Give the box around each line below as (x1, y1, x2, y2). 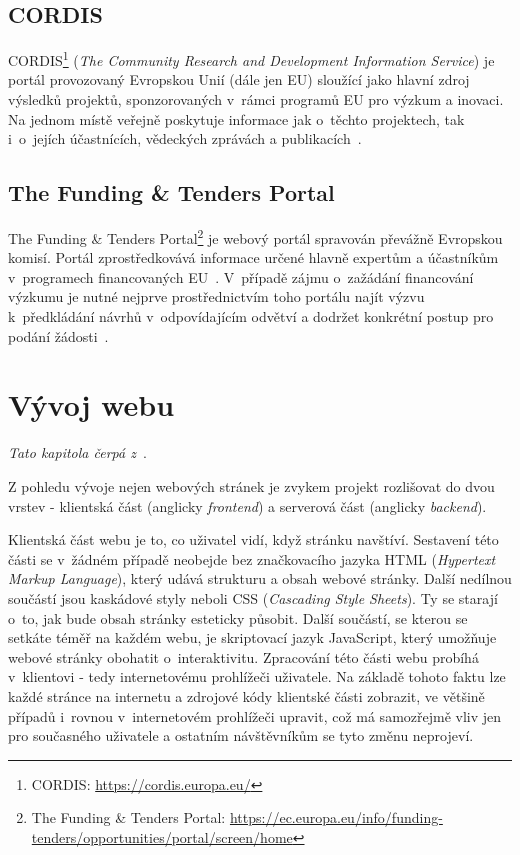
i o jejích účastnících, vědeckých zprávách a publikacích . (8, 128, 362, 149)
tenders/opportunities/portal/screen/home (31, 826, 293, 847)
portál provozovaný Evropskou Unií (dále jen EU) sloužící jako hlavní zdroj (8, 69, 470, 90)
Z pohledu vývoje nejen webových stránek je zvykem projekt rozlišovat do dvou (8, 475, 495, 496)
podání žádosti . (8, 325, 109, 346)
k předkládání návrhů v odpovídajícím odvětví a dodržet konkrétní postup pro (8, 306, 494, 327)
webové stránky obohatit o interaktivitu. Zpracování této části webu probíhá (8, 646, 479, 667)
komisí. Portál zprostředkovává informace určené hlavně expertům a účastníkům (8, 247, 499, 268)
